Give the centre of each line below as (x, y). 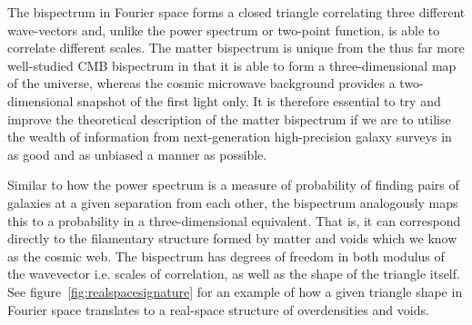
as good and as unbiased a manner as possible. (137, 154)
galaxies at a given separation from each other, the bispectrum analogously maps (233, 202)
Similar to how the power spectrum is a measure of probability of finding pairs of (233, 185)
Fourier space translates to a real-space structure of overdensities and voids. (218, 309)
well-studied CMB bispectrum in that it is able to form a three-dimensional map (232, 65)
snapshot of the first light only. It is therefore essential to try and (259, 100)
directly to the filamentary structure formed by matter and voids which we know (232, 238)
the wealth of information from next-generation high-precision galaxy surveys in (230, 137)
